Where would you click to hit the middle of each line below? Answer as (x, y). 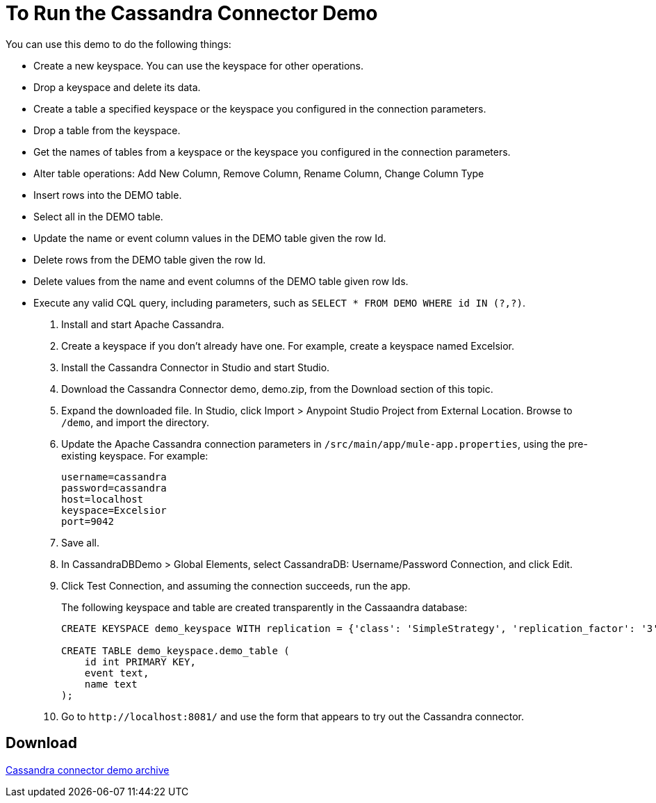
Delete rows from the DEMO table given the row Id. (150, 259)
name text (111, 684)
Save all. (81, 542)
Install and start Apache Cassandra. (143, 324)
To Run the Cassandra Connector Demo (192, 13)
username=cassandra (114, 477)
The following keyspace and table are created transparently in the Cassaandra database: (264, 607)
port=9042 (88, 521)
